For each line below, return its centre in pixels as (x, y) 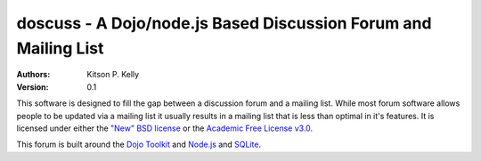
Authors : (33, 75)
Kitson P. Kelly (113, 75)
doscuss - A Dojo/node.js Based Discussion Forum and (224, 23)
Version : (33, 87)
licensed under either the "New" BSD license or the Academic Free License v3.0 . (165, 128)
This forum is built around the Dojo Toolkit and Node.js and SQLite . (139, 145)
